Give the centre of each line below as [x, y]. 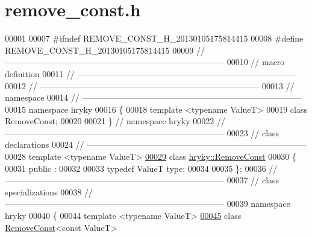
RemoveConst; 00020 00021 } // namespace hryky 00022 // [115, 121]
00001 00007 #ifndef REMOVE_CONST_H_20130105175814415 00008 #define [154, 38]
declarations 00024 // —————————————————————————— [156, 144]
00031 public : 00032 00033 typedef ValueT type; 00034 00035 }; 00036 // [141, 168]
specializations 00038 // [49, 191]
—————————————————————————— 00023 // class [142, 132]
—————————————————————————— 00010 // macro [145, 62]
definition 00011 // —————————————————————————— [151, 73]
